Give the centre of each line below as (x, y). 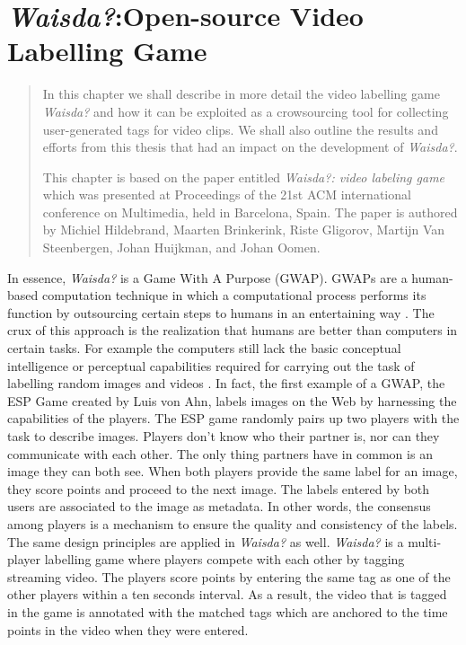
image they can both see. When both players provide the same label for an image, (233, 471)
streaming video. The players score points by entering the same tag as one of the (229, 576)
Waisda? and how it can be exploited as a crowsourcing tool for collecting (246, 111)
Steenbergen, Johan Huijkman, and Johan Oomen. (181, 247)
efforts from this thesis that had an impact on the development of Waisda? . (250, 147)
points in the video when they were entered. (128, 629)
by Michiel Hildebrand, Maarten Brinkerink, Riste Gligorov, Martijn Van (244, 230)
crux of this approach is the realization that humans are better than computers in (233, 330)
